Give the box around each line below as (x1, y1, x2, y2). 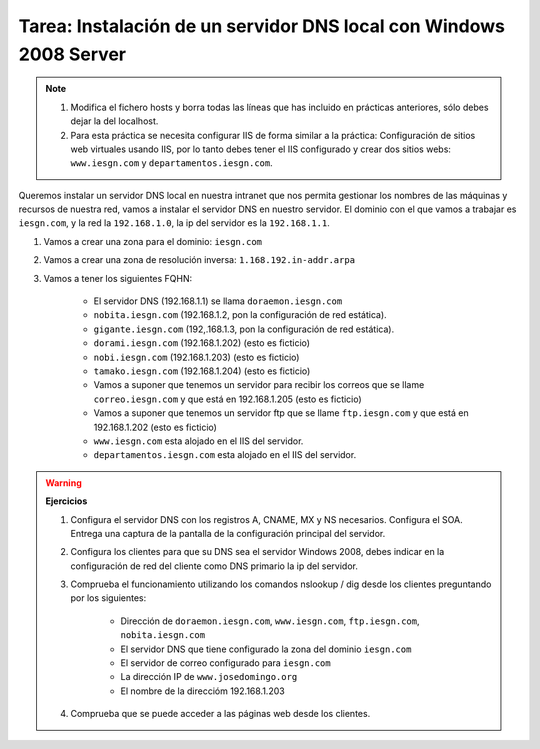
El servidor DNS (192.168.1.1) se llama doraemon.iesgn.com (93, 295, 343, 307)
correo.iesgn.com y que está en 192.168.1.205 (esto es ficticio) (93, 393, 362, 405)
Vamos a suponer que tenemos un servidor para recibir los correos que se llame (93, 379, 425, 391)
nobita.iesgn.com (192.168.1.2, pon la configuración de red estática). (93, 309, 387, 321)
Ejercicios (45, 495, 88, 507)
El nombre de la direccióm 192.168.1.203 (120, 685, 285, 697)
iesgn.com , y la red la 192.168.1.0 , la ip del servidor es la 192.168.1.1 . (18, 217, 330, 229)
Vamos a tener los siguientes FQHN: (43, 272, 193, 284)
